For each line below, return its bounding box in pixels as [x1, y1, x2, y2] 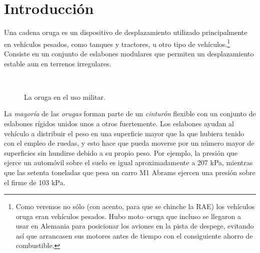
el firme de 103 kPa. [4, 177, 65, 187]
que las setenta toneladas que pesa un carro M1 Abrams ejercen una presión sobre [4, 167, 255, 177]
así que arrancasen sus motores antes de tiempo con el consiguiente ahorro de [15, 230, 253, 241]
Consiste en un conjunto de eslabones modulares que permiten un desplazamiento [4, 48, 254, 58]
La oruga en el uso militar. [24, 91, 105, 102]
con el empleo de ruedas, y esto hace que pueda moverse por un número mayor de [4, 138, 254, 148]
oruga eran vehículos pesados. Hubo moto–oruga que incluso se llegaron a [15, 211, 241, 221]
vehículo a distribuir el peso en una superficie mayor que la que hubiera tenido [4, 128, 244, 138]
